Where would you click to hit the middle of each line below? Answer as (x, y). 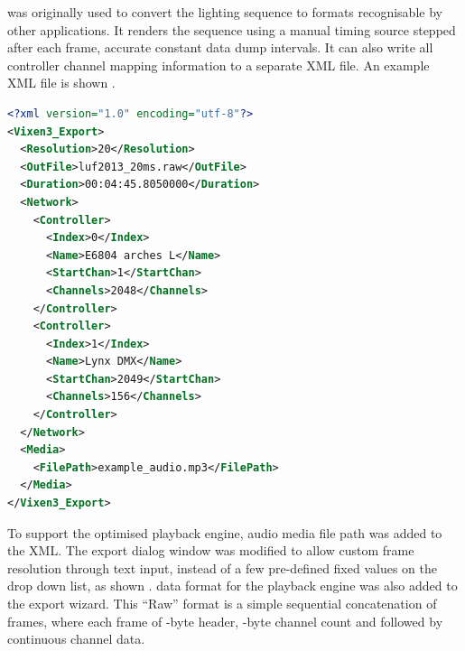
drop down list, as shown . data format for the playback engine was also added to (232, 586)
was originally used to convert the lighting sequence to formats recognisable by (225, 12)
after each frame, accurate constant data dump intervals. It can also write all (220, 47)
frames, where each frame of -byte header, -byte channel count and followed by (225, 621)
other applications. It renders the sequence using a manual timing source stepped (232, 29)
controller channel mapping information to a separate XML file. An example (219, 65)
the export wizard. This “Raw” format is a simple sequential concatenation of (222, 603)
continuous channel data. (76, 639)
